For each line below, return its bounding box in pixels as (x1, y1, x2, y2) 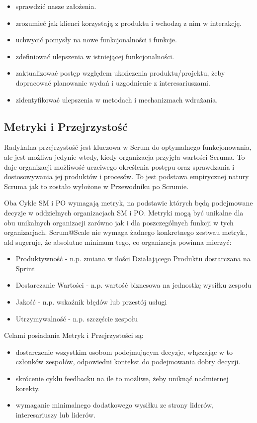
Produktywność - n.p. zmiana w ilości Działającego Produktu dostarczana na (15, 253, 251, 264)
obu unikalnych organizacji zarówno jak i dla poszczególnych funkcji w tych (4, 217, 234, 227)
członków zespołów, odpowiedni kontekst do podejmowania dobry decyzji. (15, 356, 241, 367)
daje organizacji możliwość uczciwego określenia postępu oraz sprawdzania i (4, 161, 235, 172)
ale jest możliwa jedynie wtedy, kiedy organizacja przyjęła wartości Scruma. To (4, 151, 245, 162)
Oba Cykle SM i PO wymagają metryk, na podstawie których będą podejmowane (4, 198, 253, 208)
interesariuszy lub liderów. (15, 409, 95, 420)
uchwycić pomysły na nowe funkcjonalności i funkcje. (15, 34, 177, 45)
